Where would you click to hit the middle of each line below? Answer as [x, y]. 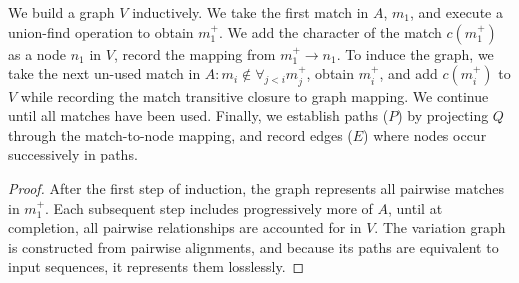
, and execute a [456, 12]
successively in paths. [73, 154]
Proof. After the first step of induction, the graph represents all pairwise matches [256, 187]
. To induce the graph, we [415, 53]
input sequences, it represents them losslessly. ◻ [156, 266]
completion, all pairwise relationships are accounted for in [185, 227]
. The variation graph [440, 227]
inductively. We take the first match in [250, 12]
